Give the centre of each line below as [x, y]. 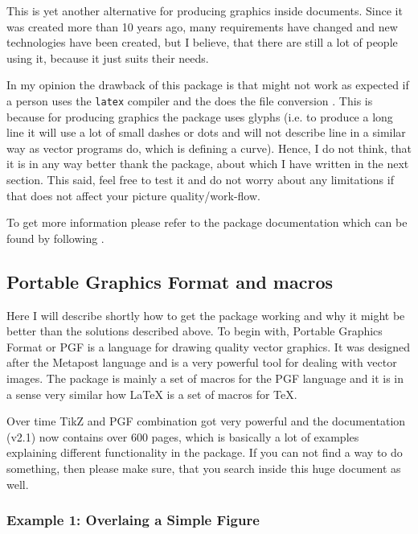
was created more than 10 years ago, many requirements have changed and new [202, 26]
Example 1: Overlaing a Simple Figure [133, 520]
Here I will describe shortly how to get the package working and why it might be [206, 315]
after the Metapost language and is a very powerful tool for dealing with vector [202, 362]
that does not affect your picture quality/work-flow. [133, 195]
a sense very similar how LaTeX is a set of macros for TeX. [152, 394]
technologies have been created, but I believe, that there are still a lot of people [202, 42]
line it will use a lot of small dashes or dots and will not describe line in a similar [206, 132]
